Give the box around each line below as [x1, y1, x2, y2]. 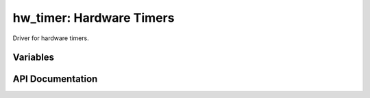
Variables [12, 52, 55, 63]
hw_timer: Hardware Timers [12, 10, 175, 25]
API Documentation [12, 73, 98, 85]
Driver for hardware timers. [12, 34, 89, 42]
